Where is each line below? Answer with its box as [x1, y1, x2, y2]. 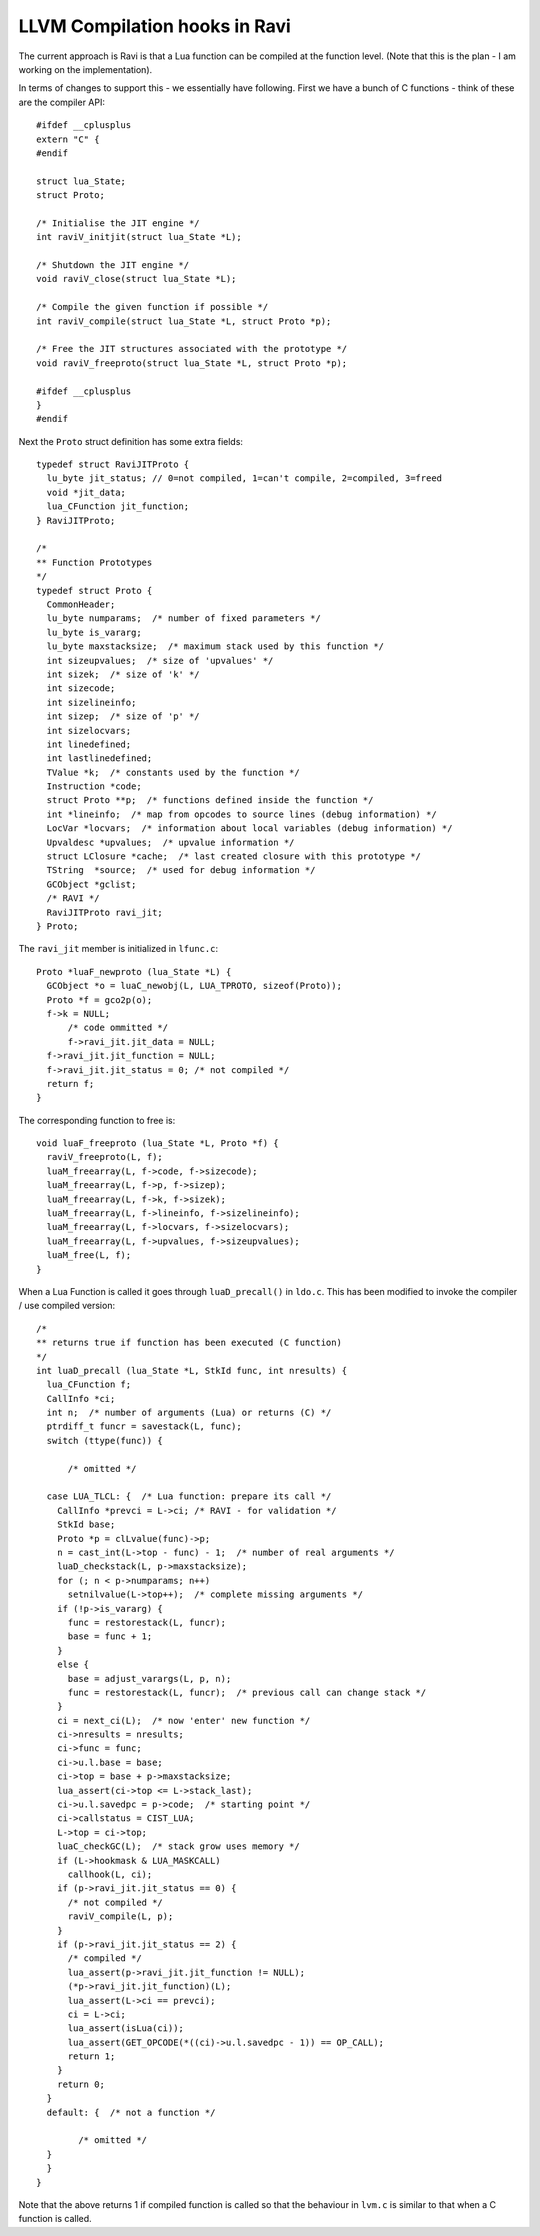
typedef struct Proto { [36, 585, 153, 596]
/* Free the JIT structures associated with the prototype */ [36, 343, 348, 355]
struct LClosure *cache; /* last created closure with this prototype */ [46, 851, 422, 862]
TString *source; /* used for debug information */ [46, 865, 316, 876]
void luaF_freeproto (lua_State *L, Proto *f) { [36, 1138, 279, 1149]
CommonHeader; [46, 599, 116, 610]
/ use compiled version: [18, 1300, 115, 1312]
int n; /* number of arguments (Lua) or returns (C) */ [46, 1407, 332, 1419]
